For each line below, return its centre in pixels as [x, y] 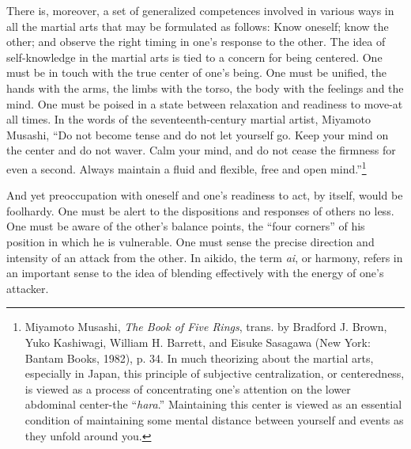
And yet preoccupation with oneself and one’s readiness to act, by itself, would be [205, 195]
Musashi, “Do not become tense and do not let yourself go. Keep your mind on [198, 134]
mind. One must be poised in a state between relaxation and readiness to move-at [205, 103]
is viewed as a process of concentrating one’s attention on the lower [188, 388]
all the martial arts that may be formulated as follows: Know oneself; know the [198, 26]
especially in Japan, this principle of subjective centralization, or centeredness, [215, 373]
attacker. [28, 288]
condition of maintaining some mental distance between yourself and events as [214, 419]
